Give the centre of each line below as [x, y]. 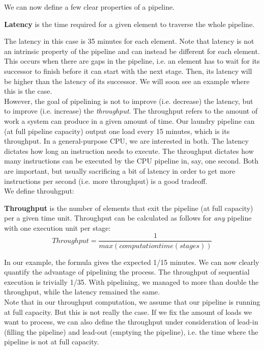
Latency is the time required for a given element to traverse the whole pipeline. [129, 24]
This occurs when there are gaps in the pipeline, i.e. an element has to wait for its [132, 61]
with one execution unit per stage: [57, 227]
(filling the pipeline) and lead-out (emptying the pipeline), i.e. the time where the [131, 331]
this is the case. [28, 91]
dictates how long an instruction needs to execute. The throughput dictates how [129, 151]
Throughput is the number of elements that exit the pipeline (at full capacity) [129, 208]
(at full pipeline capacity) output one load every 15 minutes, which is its [117, 131]
